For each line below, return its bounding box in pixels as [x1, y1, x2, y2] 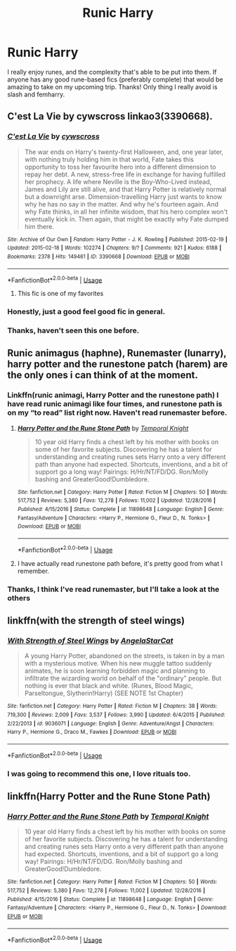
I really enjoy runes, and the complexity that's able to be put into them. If [7, 67, 217, 76]
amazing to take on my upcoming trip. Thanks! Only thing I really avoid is [7, 82, 218, 91]
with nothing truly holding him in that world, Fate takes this [24, 155, 195, 163]
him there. [24, 222, 54, 231]
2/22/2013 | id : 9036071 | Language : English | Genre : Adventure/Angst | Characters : [7, 720, 214, 727]
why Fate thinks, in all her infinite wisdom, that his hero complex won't [24, 207, 228, 216]
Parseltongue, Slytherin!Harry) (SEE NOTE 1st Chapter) [24, 689, 184, 697]
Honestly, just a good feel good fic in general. [7, 307, 166, 317]
